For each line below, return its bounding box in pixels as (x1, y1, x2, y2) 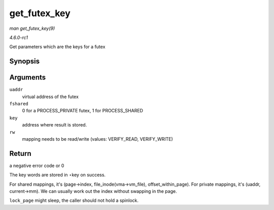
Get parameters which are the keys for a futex (9, 44, 106, 50)
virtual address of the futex (22, 94, 79, 100)
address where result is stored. (22, 122, 87, 128)
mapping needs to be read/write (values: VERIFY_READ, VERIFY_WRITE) (22, 136, 174, 142)
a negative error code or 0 (9, 162, 64, 169)
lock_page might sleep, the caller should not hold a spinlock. (9, 197, 139, 203)
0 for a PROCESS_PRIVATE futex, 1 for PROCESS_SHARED (22, 108, 143, 114)
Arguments (9, 73, 46, 82)
